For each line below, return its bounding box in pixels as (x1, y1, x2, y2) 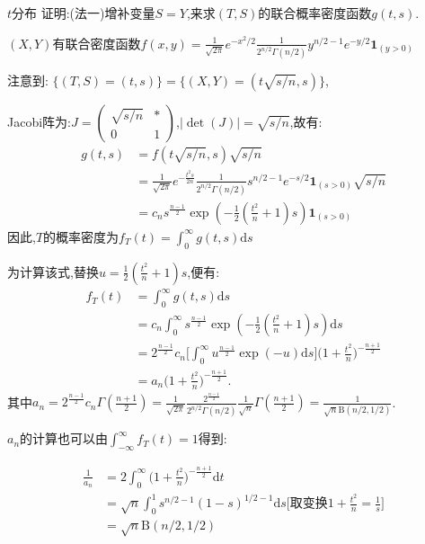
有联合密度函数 (52, 33, 141, 52)
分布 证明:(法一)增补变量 (12, 4, 155, 22)
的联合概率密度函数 (258, 4, 372, 22)
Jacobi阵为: (7, 111, 71, 130)
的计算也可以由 (20, 429, 109, 448)
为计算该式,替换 (7, 262, 99, 281)
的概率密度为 (43, 227, 120, 245)
